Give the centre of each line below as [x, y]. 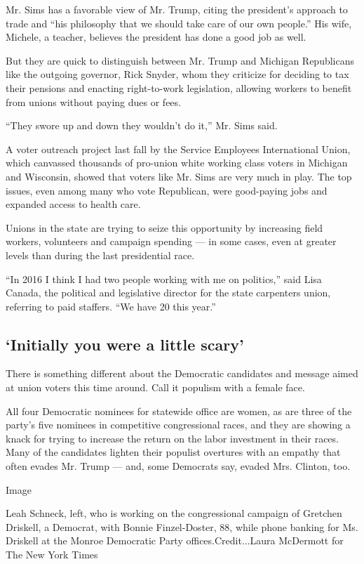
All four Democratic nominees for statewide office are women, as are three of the [179, 411]
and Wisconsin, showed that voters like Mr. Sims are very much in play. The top [179, 176]
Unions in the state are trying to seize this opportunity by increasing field [164, 227]
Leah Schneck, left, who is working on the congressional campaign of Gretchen [174, 513]
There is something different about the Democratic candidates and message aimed [182, 373]
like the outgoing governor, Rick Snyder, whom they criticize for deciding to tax [177, 74]
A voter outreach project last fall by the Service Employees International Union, [178, 149]
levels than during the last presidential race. [100, 255]
